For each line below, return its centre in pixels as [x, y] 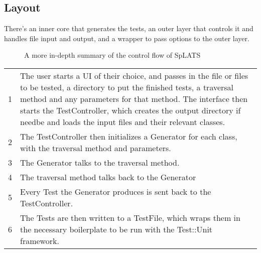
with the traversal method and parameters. [96, 148]
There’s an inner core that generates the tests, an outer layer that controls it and [129, 28]
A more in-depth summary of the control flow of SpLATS [112, 55]
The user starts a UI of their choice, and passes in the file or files [134, 75]
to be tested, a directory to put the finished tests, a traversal [127, 87]
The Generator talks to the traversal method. [100, 162]
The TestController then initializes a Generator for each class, [129, 136]
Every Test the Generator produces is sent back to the [116, 191]
